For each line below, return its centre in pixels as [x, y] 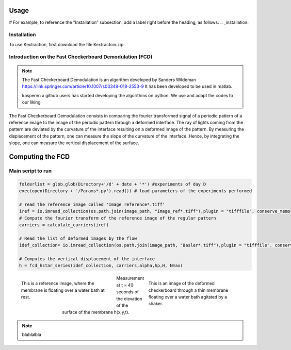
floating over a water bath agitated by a [188, 297]
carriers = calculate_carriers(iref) [64, 225]
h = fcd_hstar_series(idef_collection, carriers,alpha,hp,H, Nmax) [101, 266]
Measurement [130, 278]
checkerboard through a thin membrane [188, 290]
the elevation [129, 299]
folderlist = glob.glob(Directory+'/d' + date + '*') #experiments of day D [113, 184]
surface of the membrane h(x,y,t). [96, 312]
